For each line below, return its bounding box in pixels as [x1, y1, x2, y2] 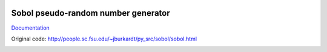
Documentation [11, 24, 50, 31]
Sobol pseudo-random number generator [11, 8, 171, 18]
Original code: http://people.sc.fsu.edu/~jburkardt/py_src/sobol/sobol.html [11, 35, 197, 42]
